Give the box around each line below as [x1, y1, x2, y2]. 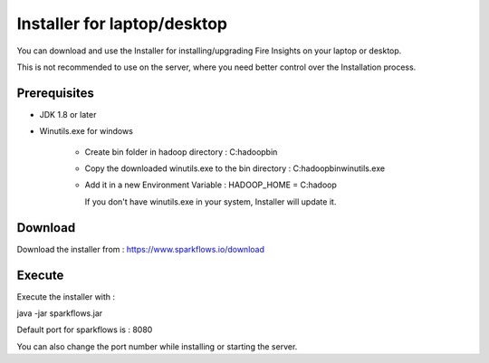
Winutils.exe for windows [39, 126, 133, 137]
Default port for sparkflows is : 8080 [16, 324, 153, 335]
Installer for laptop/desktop [16, 14, 228, 33]
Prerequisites [16, 85, 94, 100]
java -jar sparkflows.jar [16, 308, 103, 319]
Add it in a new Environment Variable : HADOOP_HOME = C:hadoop [84, 179, 337, 190]
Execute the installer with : [16, 291, 116, 302]
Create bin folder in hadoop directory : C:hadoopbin [84, 146, 278, 158]
